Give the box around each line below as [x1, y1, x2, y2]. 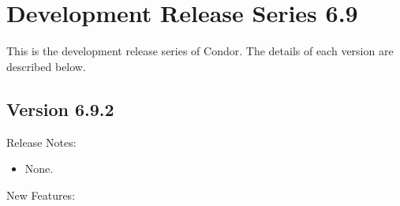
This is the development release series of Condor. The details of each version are [6, 43, 394, 59]
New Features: [6, 186, 76, 203]
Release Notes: [6, 133, 77, 150]
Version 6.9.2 [6, 96, 114, 121]
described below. [6, 58, 86, 74]
